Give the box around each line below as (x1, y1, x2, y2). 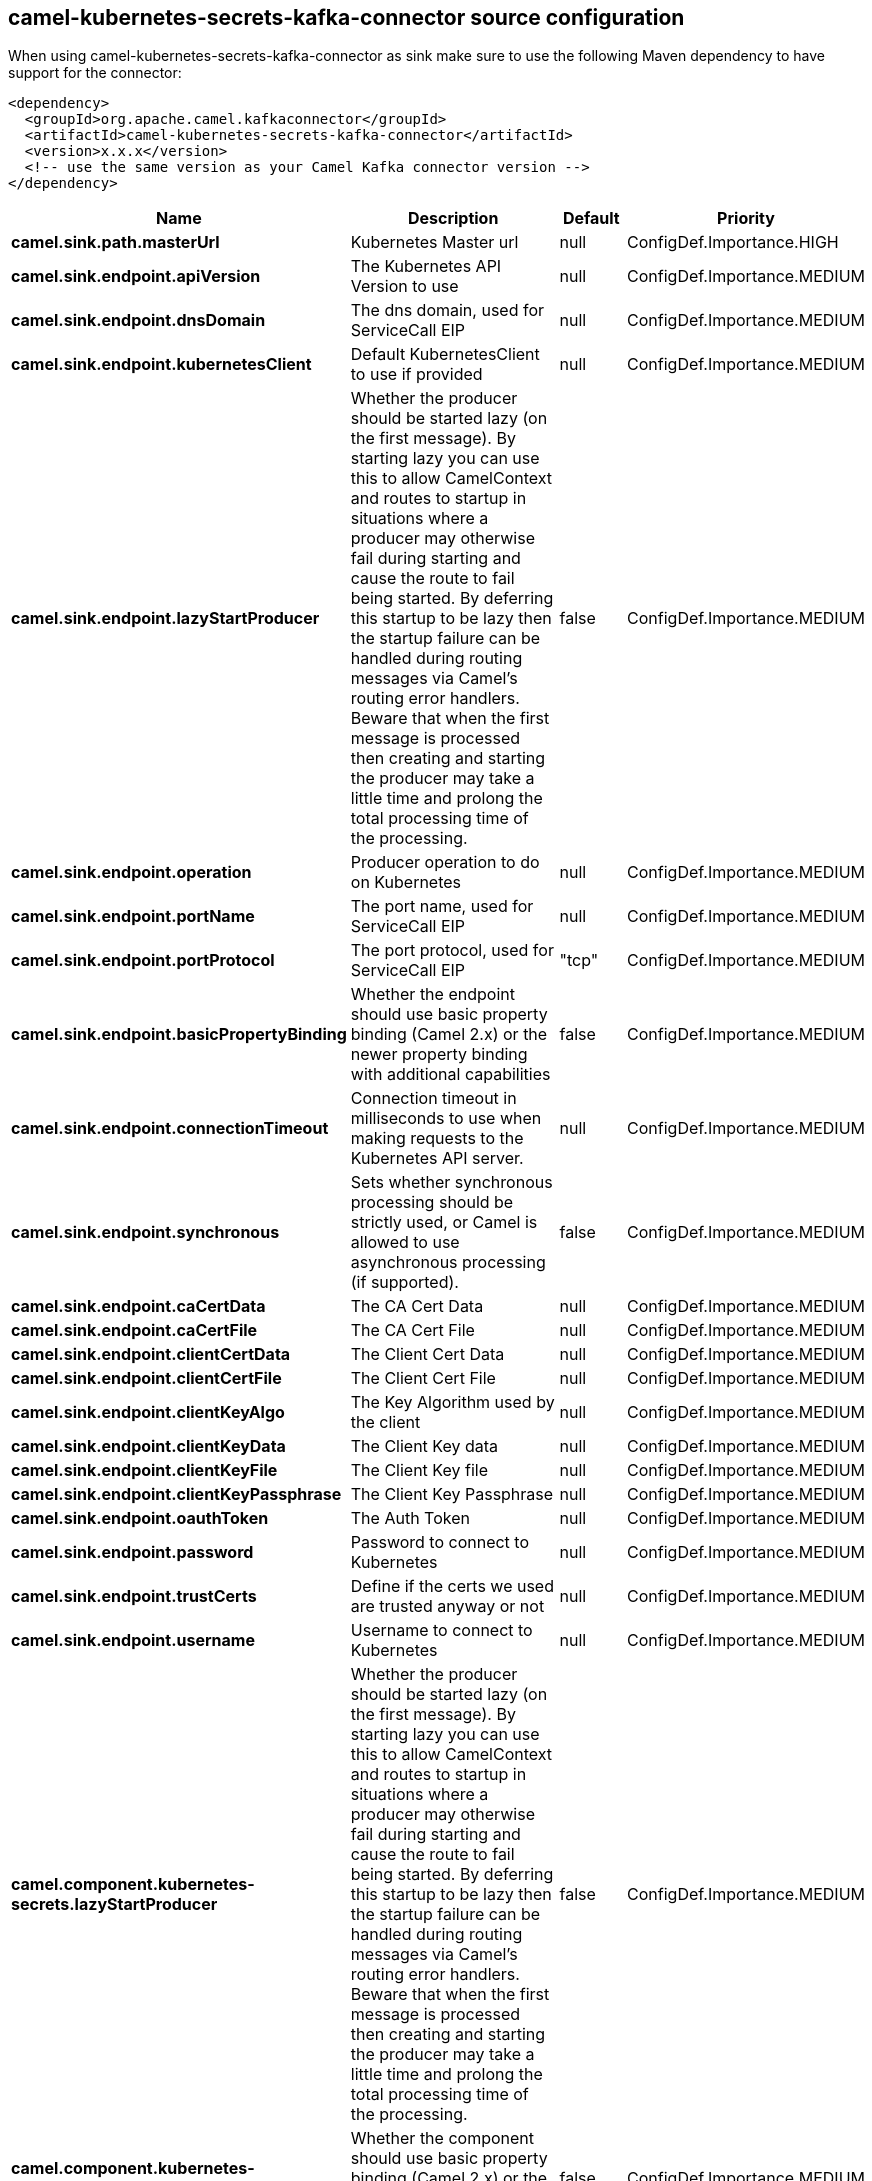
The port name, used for (350, 896, 534, 917)
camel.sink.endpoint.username (11, 1630, 255, 1651)
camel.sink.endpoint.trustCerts (11, 1586, 257, 1607)
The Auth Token (350, 1508, 470, 1529)
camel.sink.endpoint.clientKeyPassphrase (11, 1484, 342, 1505)
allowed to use (350, 1232, 460, 1253)
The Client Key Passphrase (350, 1484, 554, 1505)
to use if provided (350, 364, 483, 385)
